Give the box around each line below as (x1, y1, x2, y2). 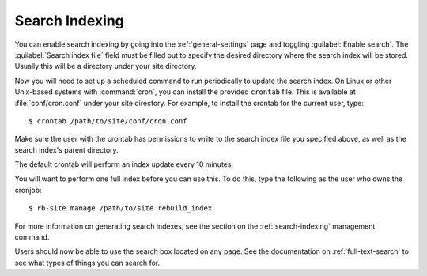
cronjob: (14, 185, 43, 195)
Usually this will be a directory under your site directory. (14, 62, 197, 71)
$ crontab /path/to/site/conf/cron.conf (28, 116, 187, 126)
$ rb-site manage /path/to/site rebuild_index (28, 204, 213, 213)
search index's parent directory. (14, 145, 119, 154)
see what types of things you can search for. (14, 258, 161, 267)
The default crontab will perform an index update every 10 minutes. (14, 160, 233, 169)
